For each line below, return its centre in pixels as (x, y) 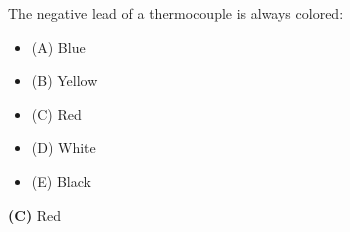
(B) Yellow (64, 80)
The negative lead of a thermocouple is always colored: (176, 13)
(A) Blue (58, 46)
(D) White (63, 147)
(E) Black (61, 180)
